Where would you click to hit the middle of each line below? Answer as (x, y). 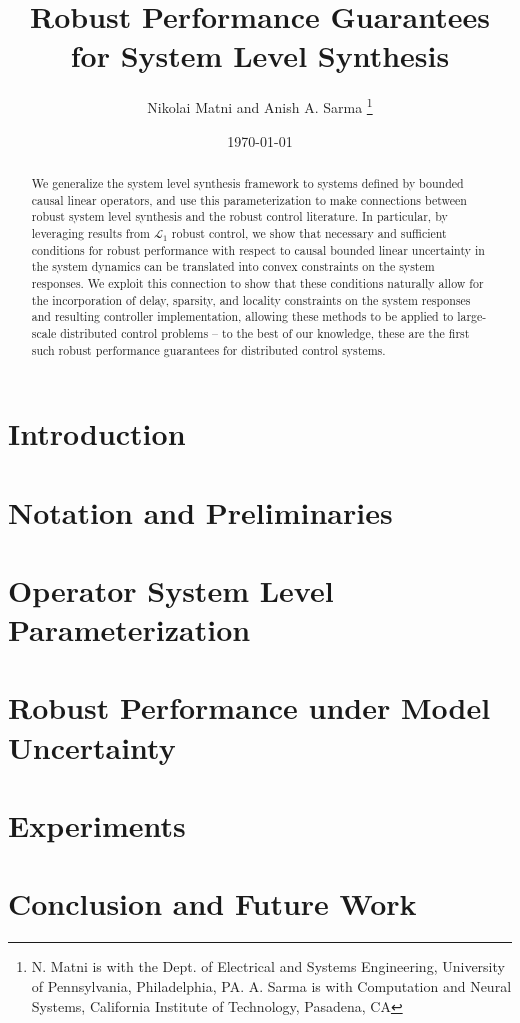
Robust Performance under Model (249, 707)
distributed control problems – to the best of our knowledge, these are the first (265, 332)
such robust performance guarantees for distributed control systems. (208, 349)
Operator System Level (171, 589)
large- (472, 316)
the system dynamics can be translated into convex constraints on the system (233, 266)
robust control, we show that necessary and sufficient (309, 232)
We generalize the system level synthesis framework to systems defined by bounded (247, 182)
